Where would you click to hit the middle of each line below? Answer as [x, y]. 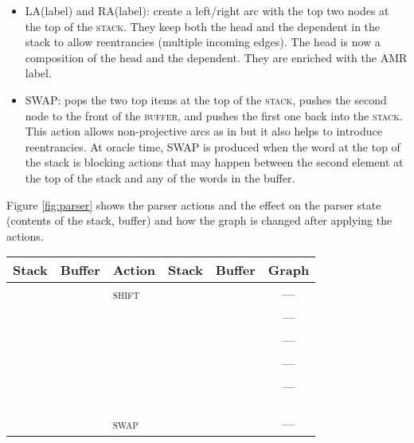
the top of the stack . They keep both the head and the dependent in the [203, 26]
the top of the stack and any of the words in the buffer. [160, 177]
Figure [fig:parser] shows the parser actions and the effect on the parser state [194, 204]
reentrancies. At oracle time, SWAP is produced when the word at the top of [213, 146]
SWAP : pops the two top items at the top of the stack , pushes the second [206, 99]
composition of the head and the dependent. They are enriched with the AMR [216, 57]
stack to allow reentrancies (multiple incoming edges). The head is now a [203, 42]
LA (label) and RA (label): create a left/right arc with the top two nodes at [207, 10]
